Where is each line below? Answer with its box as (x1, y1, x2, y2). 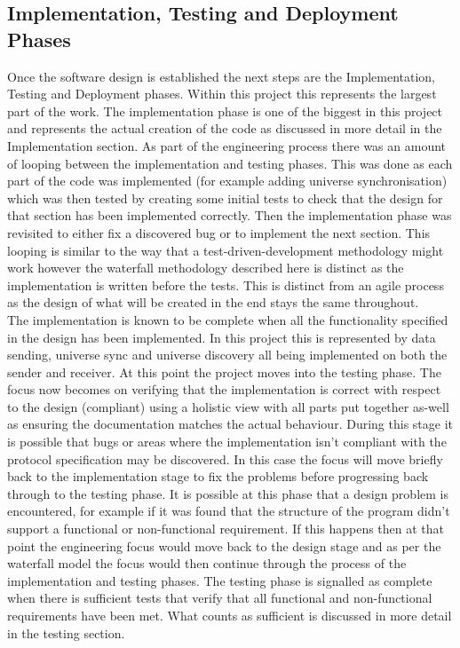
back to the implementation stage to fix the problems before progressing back (7, 467, 429, 486)
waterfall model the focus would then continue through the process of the (7, 554, 407, 573)
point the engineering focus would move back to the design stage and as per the (7, 536, 441, 555)
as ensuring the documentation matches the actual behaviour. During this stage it (7, 415, 453, 433)
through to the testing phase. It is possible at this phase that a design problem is (7, 484, 448, 502)
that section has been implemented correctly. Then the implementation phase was (7, 206, 452, 225)
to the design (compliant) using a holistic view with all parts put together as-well (7, 397, 449, 415)
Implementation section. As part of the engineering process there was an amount (7, 136, 447, 154)
